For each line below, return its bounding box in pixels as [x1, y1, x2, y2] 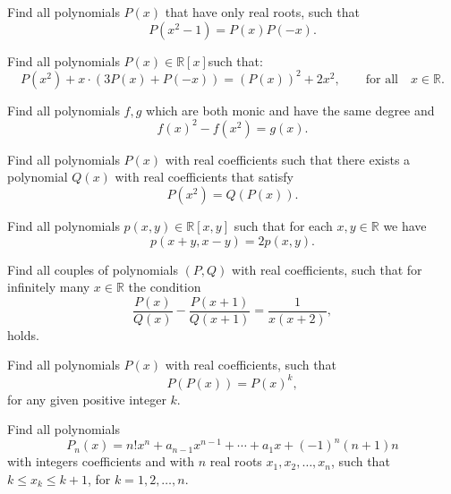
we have [383, 216, 427, 234]
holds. [7, 325, 39, 344]
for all [365, 72, 398, 86]
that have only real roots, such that [165, 3, 360, 21]
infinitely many [7, 277, 90, 296]
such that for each [234, 216, 333, 234]
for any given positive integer [7, 389, 166, 408]
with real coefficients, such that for [232, 260, 422, 278]
